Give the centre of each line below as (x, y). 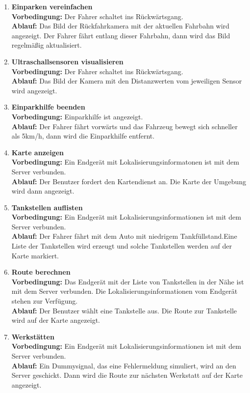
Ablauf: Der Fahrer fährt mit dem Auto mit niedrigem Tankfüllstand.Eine (124, 236)
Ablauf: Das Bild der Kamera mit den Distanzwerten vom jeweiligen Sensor (127, 81)
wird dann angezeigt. (43, 191)
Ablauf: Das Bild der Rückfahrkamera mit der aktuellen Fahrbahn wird (120, 26)
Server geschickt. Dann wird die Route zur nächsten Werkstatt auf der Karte (127, 375)
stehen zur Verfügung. (45, 301)
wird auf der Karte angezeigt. (56, 320)
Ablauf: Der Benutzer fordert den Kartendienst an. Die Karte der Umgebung (129, 181)
